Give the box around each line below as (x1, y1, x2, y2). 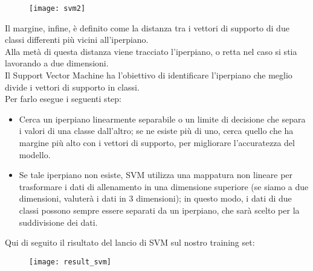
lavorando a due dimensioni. (5, 57, 109, 69)
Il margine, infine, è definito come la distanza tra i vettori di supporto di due (5, 21, 289, 34)
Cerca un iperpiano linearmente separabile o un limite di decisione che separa (19, 112, 306, 125)
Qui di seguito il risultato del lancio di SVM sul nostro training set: (5, 236, 255, 249)
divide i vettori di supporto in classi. (5, 80, 140, 93)
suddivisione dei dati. (19, 215, 98, 228)
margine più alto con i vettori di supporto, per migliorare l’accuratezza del (19, 136, 295, 148)
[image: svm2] (29, 4, 86, 13)
